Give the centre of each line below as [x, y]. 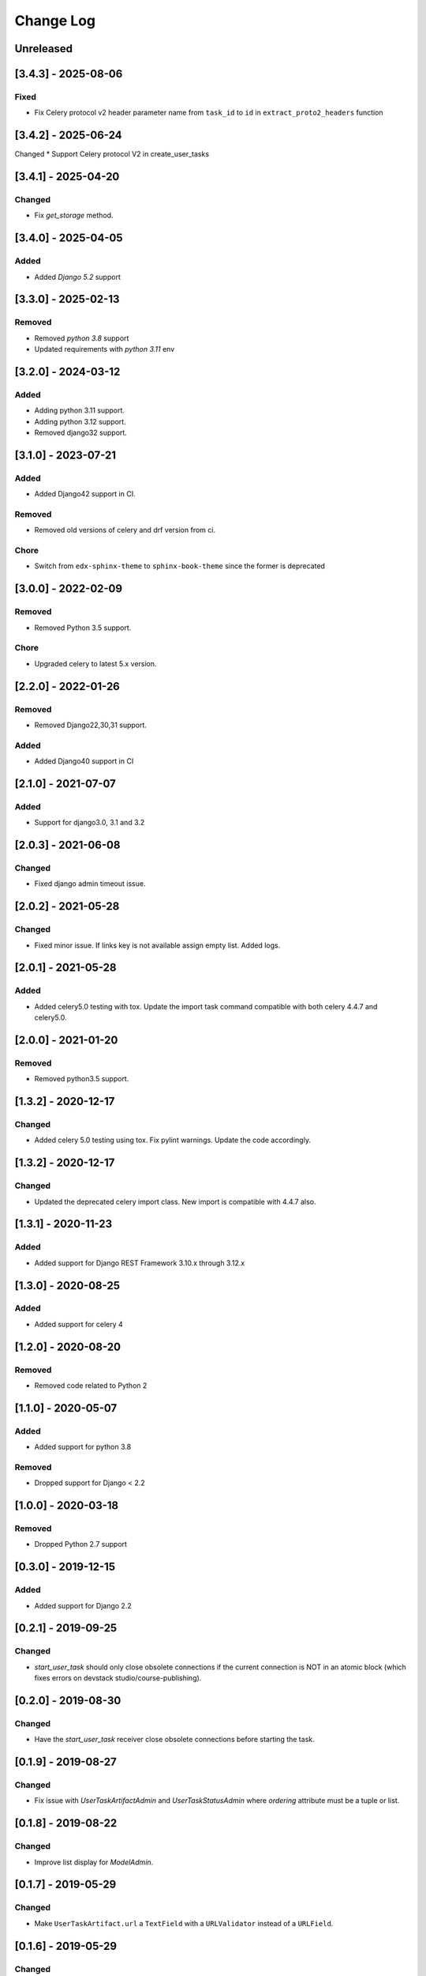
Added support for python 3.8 [83, 1447]
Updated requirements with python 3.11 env [105, 349]
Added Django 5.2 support [78, 277]
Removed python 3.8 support [82, 338]
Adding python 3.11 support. [80, 410]
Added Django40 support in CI [84, 761]
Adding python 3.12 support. [80, 421]
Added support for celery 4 [79, 1324]
